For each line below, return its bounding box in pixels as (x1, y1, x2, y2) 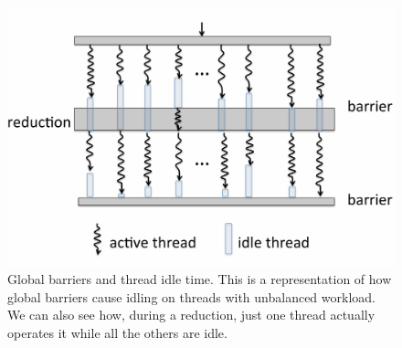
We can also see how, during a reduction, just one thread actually (7, 305, 376, 324)
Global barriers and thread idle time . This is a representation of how (7, 269, 392, 289)
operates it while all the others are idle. (7, 323, 227, 342)
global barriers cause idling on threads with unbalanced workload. (7, 287, 376, 306)
